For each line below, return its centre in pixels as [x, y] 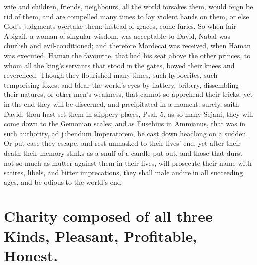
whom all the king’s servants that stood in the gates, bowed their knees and [119, 65]
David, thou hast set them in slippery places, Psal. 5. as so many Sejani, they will [128, 114]
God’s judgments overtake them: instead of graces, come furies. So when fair [120, 26]
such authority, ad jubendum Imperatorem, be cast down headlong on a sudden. [126, 133]
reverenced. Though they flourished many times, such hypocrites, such [111, 75]
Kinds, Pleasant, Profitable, [101, 235]
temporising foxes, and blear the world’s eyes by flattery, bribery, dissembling [122, 84]
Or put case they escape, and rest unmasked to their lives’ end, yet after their [122, 143]
